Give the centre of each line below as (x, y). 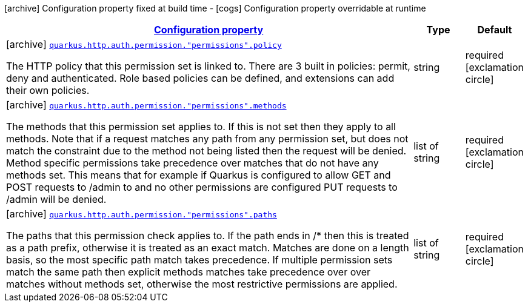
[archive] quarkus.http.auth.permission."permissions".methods (146, 105)
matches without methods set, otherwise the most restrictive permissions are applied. (202, 284)
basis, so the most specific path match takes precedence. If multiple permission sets (199, 260)
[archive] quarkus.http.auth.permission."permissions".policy (144, 44)
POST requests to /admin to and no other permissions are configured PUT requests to (202, 187)
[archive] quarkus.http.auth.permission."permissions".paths (142, 214)
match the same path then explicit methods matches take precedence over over (188, 272)
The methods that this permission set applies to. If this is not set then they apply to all (201, 127)
